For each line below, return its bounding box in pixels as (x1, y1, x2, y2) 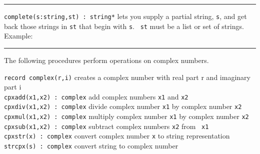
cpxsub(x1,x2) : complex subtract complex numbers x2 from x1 (4, 120, 209, 131)
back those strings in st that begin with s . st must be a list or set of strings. (4, 20, 244, 31)
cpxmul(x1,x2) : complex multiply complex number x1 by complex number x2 (4, 111, 249, 121)
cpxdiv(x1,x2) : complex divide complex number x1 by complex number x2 (4, 101, 242, 111)
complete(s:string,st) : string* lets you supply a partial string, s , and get (4, 11, 247, 21)
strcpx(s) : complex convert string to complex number (4, 140, 178, 151)
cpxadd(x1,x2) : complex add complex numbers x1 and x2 (4, 91, 188, 101)
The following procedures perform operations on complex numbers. (4, 54, 209, 65)
